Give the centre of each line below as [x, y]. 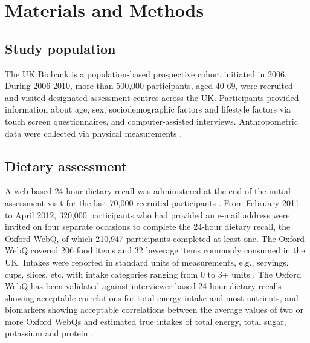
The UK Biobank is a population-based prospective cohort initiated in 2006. [146, 73]
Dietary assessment [66, 165]
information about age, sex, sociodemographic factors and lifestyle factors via [148, 109]
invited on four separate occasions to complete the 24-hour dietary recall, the [148, 227]
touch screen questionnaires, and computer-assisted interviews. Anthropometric [151, 121]
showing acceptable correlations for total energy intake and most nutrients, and [152, 297]
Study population [60, 48]
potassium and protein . [49, 333]
